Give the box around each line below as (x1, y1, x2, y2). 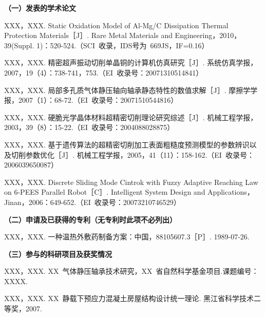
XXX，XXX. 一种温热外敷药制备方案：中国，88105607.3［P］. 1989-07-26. (4, 231, 250, 242)
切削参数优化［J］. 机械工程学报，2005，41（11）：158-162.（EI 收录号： (11, 149, 254, 160)
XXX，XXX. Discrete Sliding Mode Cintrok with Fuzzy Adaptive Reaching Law (4, 176, 258, 187)
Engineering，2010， (175, 30, 241, 41)
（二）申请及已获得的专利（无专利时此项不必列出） (4, 214, 177, 225)
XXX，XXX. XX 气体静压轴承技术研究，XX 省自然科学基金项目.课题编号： (4, 266, 259, 276)
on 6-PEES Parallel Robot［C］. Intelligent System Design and (4, 187, 205, 197)
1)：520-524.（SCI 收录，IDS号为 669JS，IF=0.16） (36, 40, 209, 50)
